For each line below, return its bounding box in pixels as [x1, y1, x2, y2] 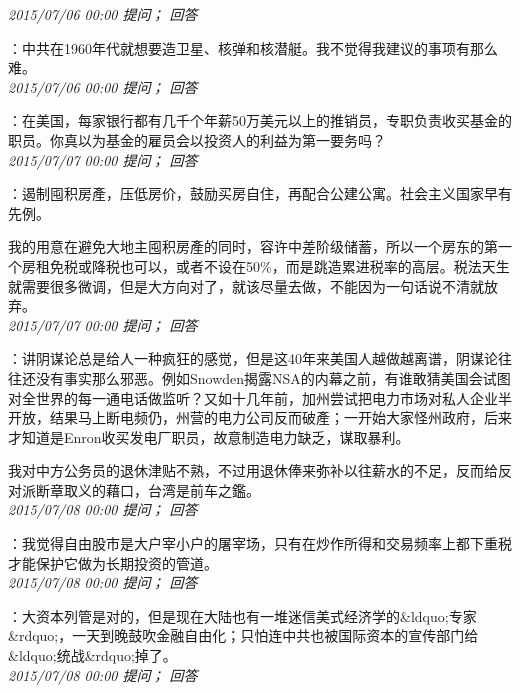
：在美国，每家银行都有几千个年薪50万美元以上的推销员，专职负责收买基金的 [8, 110, 512, 131]
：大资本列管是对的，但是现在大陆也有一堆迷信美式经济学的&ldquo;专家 [8, 605, 477, 626]
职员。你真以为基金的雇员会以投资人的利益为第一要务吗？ [8, 129, 386, 150]
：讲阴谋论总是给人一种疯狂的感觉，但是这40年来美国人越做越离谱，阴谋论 [8, 348, 498, 369]
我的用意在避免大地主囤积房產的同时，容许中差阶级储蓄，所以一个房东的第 [8, 236, 498, 257]
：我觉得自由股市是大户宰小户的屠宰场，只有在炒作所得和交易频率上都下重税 [8, 533, 512, 554]
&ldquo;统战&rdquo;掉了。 [8, 645, 177, 666]
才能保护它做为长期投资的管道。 [8, 552, 218, 573]
